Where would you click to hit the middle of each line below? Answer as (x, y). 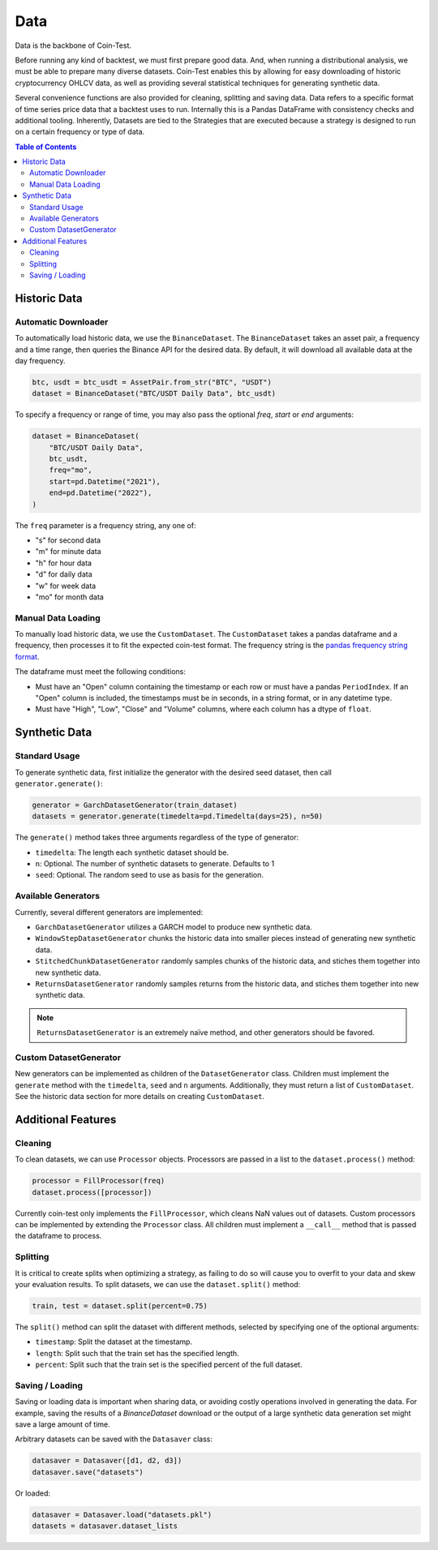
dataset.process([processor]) (92, 1192)
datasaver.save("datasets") (88, 1472)
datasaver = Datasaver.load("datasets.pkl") (122, 1514)
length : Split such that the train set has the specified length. (137, 1353)
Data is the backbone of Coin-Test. (73, 45)
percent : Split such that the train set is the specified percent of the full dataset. (169, 1365)
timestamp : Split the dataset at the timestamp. (114, 1342)
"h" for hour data (64, 563)
